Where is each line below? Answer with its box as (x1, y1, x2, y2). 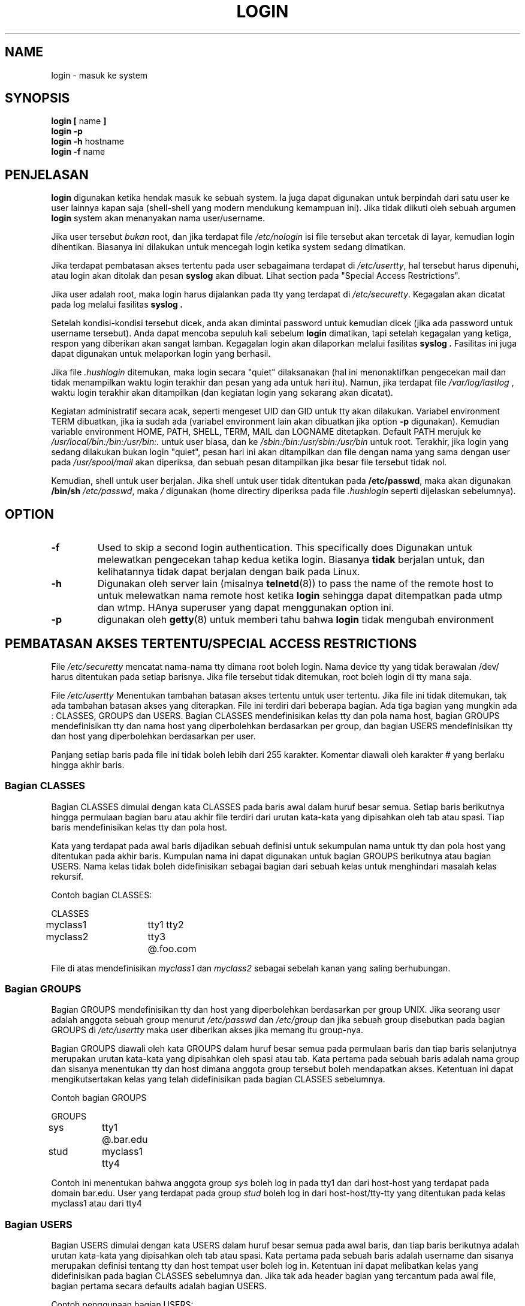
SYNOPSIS (5, 91, 70, 106)
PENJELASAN (5, 167, 89, 182)
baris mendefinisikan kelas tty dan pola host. (51, 821, 228, 832)
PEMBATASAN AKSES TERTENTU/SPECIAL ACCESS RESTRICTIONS (5, 636, 417, 651)
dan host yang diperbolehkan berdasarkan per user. (51, 730, 256, 741)
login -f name (51, 146, 105, 157)
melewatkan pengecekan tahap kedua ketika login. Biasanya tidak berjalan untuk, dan (97, 553, 485, 566)
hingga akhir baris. (51, 759, 125, 770)
